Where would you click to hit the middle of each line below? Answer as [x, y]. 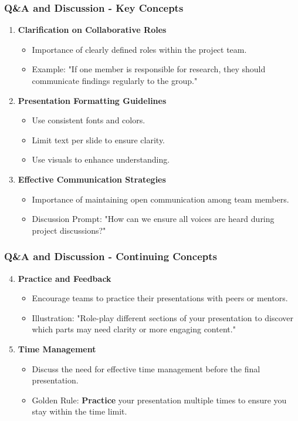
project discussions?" [69, 230]
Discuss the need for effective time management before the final [146, 368]
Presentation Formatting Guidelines [92, 100]
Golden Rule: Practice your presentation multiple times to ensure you [159, 400]
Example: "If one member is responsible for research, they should [149, 69]
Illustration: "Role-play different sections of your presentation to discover [163, 317]
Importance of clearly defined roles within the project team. [139, 49]
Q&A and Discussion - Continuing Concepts [111, 256]
